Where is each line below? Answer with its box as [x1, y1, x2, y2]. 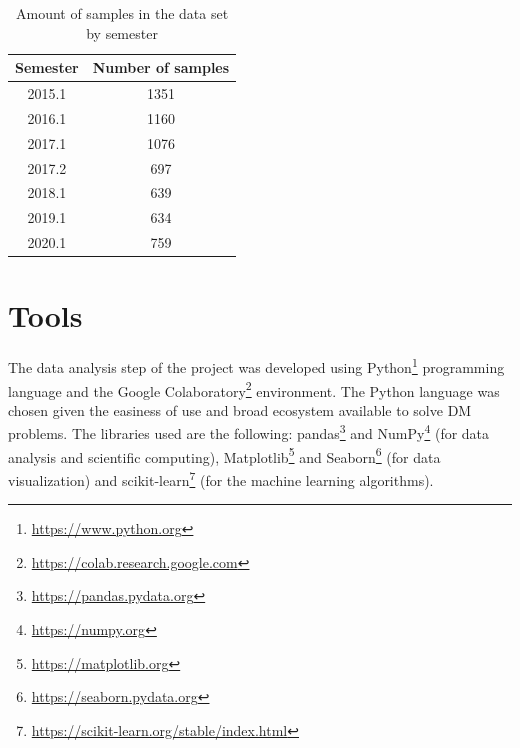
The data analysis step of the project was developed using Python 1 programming [8, 354, 505, 377]
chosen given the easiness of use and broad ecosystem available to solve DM [8, 399, 472, 420]
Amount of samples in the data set [15, 3, 229, 23]
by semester [86, 22, 158, 43]
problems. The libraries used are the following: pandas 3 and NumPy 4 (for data [8, 420, 490, 444]
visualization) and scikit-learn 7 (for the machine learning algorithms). [8, 466, 434, 490]
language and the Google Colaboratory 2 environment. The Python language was [8, 377, 500, 401]
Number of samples [92, 57, 230, 78]
